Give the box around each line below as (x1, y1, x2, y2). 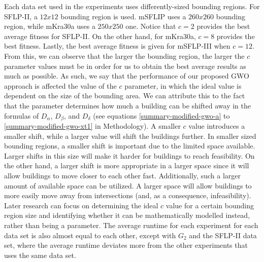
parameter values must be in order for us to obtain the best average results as (4, 60, 246, 71)
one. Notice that (125, 21, 176, 31)
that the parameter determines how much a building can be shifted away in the (4, 100, 251, 110)
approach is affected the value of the (4, 80, 117, 91)
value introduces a (188, 120, 245, 131)
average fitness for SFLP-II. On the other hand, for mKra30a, (4, 30, 196, 41)
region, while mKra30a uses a (4, 21, 95, 31)
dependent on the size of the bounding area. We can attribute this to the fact (4, 90, 245, 101)
